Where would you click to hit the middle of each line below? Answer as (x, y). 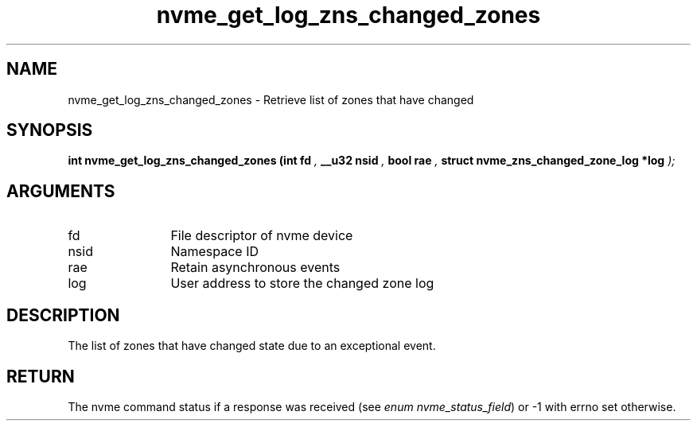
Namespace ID (214, 252)
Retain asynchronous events (255, 268)
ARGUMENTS (61, 191)
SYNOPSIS (50, 130)
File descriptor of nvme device (262, 236)
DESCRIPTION (63, 315)
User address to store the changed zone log (302, 283)
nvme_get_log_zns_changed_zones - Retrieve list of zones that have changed (271, 99)
